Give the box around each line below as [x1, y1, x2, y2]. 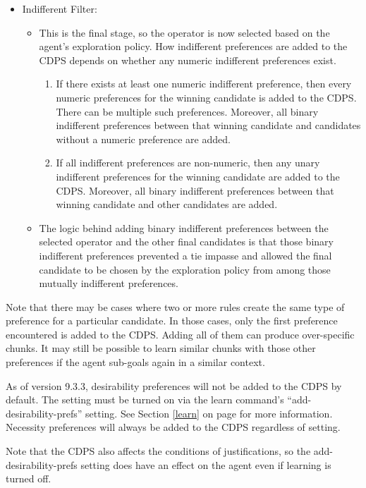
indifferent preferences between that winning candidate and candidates [56, 118, 361, 133]
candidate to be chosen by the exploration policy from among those [39, 262, 331, 276]
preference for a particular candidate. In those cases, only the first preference [6, 313, 338, 328]
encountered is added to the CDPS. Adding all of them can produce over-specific [6, 327, 355, 341]
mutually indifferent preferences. [39, 276, 178, 291]
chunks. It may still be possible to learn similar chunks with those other [6, 341, 316, 355]
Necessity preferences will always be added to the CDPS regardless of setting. [6, 420, 341, 434]
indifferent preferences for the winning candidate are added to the [56, 169, 340, 183]
